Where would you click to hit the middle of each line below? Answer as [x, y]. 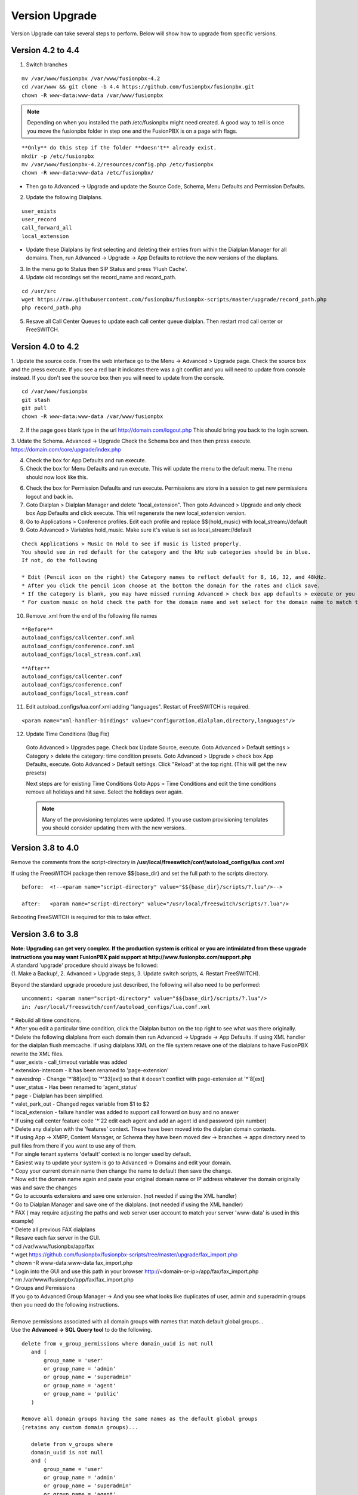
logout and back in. [50, 496]
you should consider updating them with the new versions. [114, 828]
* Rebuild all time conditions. [46, 1020]
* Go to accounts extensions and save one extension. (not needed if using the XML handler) [124, 1196]
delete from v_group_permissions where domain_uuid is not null [118, 1343]
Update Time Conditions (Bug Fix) [68, 734]
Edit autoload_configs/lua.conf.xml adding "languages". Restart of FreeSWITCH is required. [138, 707]
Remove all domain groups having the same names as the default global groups [140, 1419]
